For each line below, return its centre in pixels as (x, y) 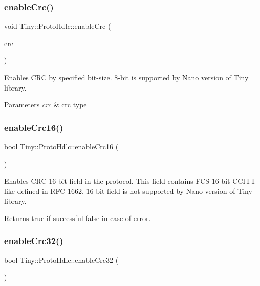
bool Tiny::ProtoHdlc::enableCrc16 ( (61, 146)
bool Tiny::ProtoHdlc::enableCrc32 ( (61, 260)
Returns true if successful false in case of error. (78, 218)
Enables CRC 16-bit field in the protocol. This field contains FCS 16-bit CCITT (130, 181)
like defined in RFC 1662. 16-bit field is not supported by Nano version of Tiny (128, 191)
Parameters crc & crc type (46, 105)
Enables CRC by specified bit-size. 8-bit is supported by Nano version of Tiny (126, 77)
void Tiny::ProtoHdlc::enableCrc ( (58, 26)
